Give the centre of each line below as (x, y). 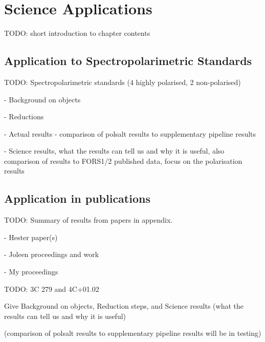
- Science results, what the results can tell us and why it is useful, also (114, 151)
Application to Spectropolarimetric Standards (128, 61)
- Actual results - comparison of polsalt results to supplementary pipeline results (130, 133)
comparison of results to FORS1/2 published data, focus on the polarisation (123, 161)
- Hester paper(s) (31, 237)
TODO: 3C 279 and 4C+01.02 (52, 288)
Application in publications (77, 198)
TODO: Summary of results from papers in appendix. (89, 220)
